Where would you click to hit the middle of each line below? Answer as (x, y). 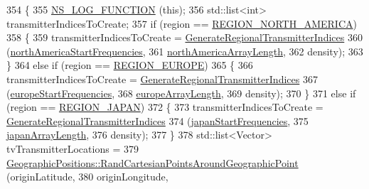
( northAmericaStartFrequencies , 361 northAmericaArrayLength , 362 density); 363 (185, 51)
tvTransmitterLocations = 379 (73, 148)
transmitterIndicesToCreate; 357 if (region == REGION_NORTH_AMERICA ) (182, 23)
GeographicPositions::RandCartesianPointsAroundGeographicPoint (153, 162)
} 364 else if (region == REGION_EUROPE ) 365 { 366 (130, 65)
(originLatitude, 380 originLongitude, (87, 177)
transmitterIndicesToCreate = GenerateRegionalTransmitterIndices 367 (162, 79)
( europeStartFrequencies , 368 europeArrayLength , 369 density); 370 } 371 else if (181, 93)
